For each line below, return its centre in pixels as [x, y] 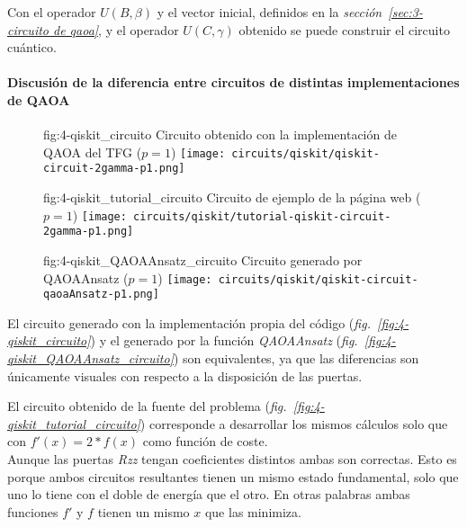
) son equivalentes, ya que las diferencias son [296, 358]
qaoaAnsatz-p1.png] [101, 295]
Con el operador [52, 12]
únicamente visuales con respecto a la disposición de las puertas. [185, 375]
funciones [33, 511]
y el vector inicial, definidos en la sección [269, 12]
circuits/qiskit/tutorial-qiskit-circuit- [262, 216]
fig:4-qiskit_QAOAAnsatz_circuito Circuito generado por [203, 259]
